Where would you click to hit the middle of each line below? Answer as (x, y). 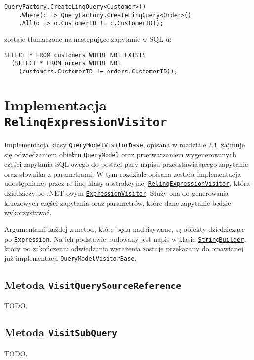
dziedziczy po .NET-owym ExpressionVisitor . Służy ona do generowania (117, 193)
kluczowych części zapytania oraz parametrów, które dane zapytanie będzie (118, 202)
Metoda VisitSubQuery (61, 332)
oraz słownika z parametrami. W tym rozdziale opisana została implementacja (123, 173)
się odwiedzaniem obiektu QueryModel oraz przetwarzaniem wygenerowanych (121, 154)
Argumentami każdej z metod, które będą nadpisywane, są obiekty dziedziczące (125, 229)
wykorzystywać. (28, 212)
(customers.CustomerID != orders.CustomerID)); (98, 71)
